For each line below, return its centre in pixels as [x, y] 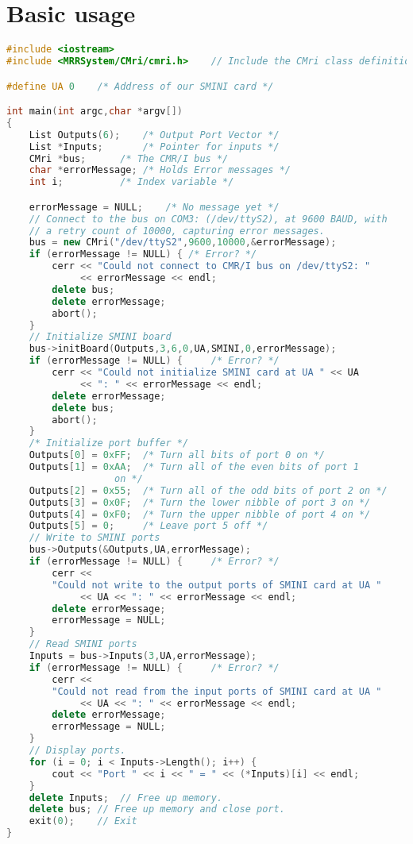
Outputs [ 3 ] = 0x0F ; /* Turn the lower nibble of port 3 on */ [200, 502]
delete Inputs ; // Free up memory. [126, 798]
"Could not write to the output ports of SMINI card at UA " [217, 585]
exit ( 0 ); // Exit [83, 821]
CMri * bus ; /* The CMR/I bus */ [129, 158]
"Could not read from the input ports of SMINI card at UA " [217, 691]
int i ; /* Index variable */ [131, 182]
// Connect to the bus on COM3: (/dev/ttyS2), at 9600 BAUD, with [208, 219]
